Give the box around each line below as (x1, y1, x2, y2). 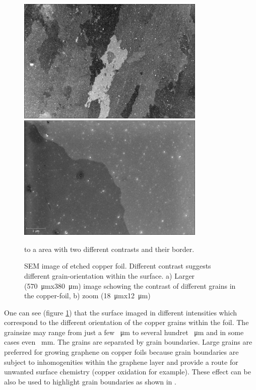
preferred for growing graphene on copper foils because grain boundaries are (4, 347, 239, 357)
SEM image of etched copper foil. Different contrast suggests (24, 261, 211, 271)
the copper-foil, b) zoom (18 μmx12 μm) (24, 290, 151, 301)
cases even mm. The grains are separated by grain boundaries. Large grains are (4, 337, 252, 347)
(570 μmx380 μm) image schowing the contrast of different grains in (24, 280, 236, 291)
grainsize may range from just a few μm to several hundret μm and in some (4, 327, 244, 337)
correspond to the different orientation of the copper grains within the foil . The (4, 317, 249, 328)
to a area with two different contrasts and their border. (24, 243, 195, 254)
